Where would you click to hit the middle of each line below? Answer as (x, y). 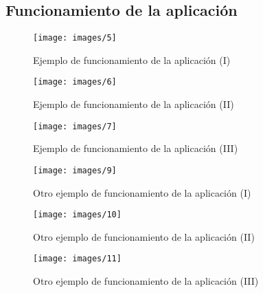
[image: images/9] (75, 170)
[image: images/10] (77, 215)
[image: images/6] (75, 82)
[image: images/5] (75, 38)
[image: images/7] (75, 126)
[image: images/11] (77, 259)
